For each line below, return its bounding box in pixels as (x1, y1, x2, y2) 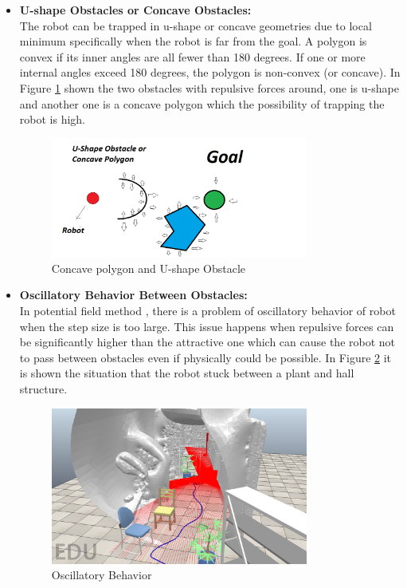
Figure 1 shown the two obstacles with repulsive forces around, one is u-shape (19, 79, 399, 96)
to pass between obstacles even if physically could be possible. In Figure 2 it (19, 349, 392, 365)
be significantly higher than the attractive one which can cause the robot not (19, 333, 396, 350)
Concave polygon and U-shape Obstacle (51, 259, 246, 276)
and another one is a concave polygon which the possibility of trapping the (19, 95, 385, 112)
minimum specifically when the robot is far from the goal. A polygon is (19, 33, 367, 49)
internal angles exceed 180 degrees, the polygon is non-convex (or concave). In (19, 64, 401, 81)
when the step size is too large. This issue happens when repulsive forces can (19, 318, 394, 334)
